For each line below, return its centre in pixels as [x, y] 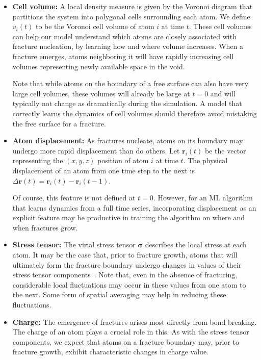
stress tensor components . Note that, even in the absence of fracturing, [125, 275]
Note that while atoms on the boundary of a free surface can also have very [130, 83]
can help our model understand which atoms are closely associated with [124, 36]
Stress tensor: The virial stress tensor [74, 245]
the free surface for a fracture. [59, 123]
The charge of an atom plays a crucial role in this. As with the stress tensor [131, 332]
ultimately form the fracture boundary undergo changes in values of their [127, 264]
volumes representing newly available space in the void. [99, 66]
